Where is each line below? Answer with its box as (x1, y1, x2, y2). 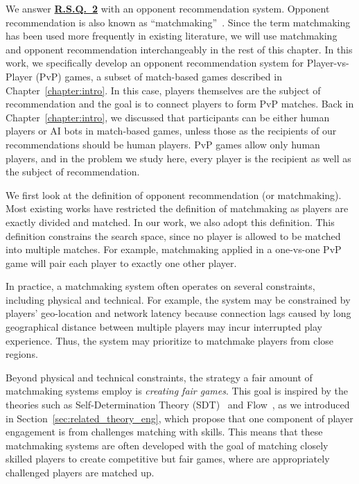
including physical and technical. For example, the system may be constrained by (6, 292, 351, 306)
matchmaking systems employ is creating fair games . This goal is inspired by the (6, 383, 349, 398)
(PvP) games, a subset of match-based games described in (35, 69, 282, 83)
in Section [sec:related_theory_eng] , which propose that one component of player (6, 410, 353, 425)
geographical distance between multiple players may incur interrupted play (6, 320, 322, 334)
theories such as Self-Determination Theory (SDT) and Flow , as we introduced (6, 397, 350, 412)
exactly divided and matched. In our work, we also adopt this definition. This (6, 214, 335, 229)
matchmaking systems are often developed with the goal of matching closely (6, 438, 329, 452)
